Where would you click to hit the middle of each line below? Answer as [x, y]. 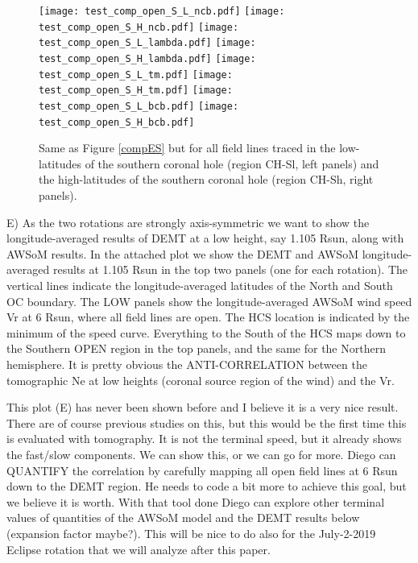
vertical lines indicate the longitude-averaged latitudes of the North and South [200, 285]
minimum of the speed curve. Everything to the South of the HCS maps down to [206, 332]
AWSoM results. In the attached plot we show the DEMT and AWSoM [182, 253]
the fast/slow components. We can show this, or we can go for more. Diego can [201, 454]
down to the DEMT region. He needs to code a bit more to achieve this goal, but [207, 486]
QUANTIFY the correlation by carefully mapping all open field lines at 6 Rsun [202, 470]
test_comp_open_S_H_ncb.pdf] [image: [139, 27]
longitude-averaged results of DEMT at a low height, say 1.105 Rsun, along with [205, 238]
